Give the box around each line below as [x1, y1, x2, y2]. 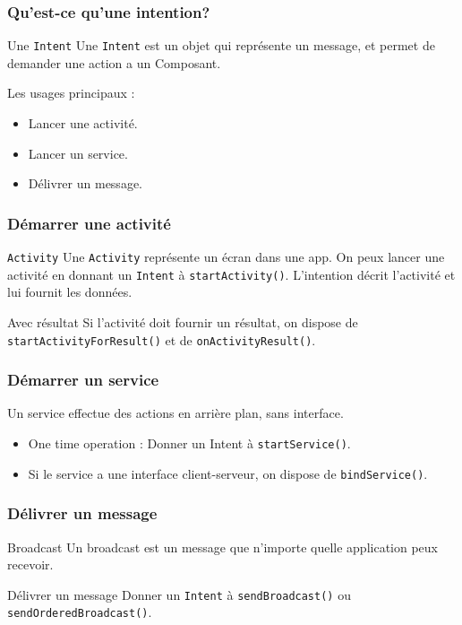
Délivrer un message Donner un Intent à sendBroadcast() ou [7, 585, 351, 603]
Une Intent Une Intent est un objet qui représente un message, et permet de [7, 36, 435, 55]
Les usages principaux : [7, 83, 135, 102]
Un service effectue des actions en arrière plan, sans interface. [7, 404, 344, 422]
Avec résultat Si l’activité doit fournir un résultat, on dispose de [7, 312, 358, 331]
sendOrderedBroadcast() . [7, 603, 152, 621]
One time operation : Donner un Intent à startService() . [28, 434, 351, 453]
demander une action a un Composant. [7, 53, 221, 72]
